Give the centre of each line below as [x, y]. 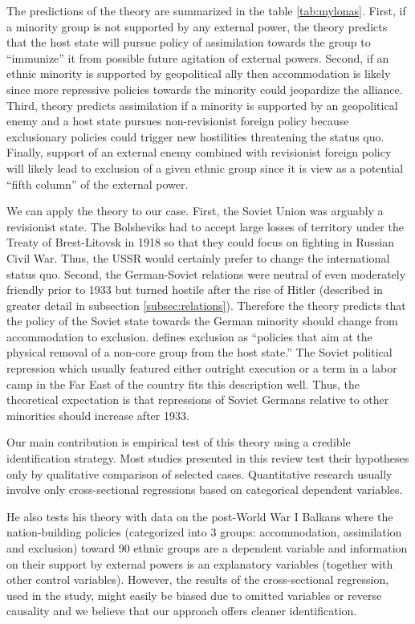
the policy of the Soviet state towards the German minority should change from [202, 321]
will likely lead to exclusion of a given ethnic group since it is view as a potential [205, 167]
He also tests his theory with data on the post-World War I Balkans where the [200, 516]
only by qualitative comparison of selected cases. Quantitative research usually [199, 473]
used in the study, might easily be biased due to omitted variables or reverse [194, 595]
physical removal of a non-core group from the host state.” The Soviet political [199, 352]
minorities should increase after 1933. [98, 415]
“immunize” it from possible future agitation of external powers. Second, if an [198, 57]
